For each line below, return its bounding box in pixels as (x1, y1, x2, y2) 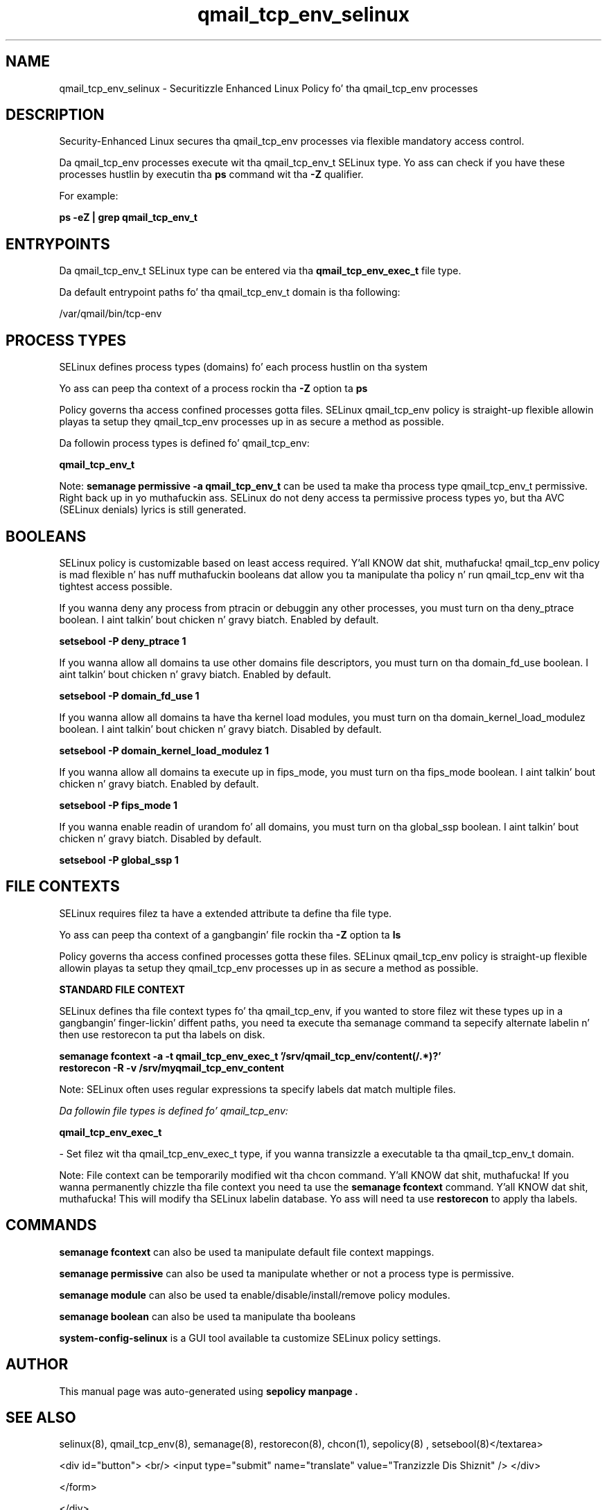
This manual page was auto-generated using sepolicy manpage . (59, 1385, 358, 1397)
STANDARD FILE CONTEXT (59, 983, 185, 995)
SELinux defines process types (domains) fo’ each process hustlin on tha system (59, 361, 428, 373)
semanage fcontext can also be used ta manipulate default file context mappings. (59, 1245, 434, 1258)
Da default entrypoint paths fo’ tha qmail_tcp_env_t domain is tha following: (59, 286, 401, 299)
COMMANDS (6, 1216, 97, 1234)
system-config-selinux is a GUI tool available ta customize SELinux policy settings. (59, 1331, 441, 1344)
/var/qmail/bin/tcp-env (59, 308, 162, 320)
